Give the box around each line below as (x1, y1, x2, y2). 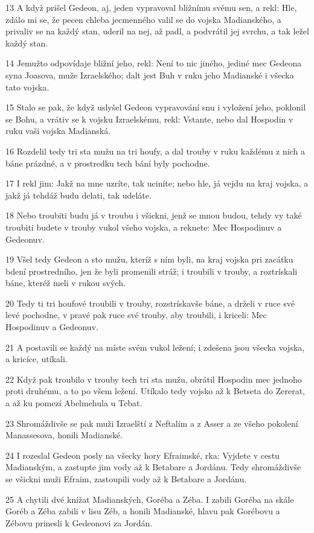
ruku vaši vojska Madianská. (5, 124, 111, 137)
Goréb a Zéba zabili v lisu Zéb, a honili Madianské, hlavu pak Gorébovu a (5, 505, 280, 517)
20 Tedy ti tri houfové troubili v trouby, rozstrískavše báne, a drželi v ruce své (5, 296, 295, 309)
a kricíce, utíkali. (5, 353, 68, 365)
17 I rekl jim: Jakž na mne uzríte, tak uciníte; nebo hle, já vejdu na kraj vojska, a (5, 177, 309, 190)
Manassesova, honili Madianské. (5, 429, 123, 441)
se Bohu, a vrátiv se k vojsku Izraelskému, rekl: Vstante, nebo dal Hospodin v (5, 112, 293, 125)
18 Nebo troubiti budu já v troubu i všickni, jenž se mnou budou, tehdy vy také (5, 209, 302, 222)
